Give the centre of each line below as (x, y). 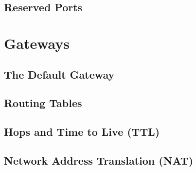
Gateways (37, 43)
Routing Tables (43, 103)
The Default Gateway (59, 74)
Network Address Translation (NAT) (99, 160)
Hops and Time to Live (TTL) (82, 132)
